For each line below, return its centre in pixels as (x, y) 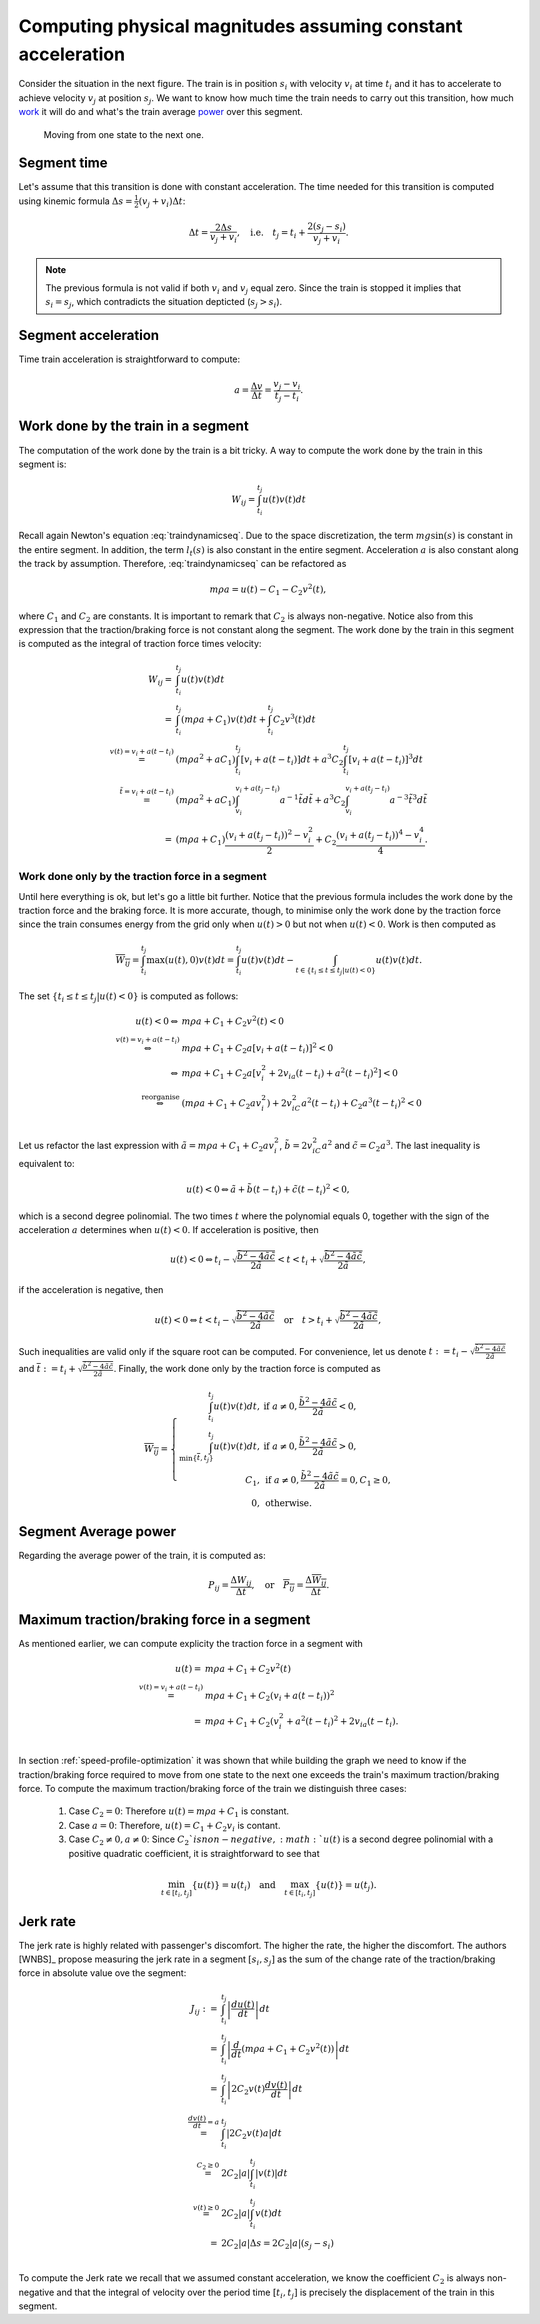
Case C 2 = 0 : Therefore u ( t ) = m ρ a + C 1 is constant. (179, 1812)
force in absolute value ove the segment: (102, 1973)
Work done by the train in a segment (133, 426)
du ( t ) (243, 2004)
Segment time (63, 163)
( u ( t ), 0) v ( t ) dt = (199, 959)
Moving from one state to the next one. (123, 134)
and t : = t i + (47, 1370)
